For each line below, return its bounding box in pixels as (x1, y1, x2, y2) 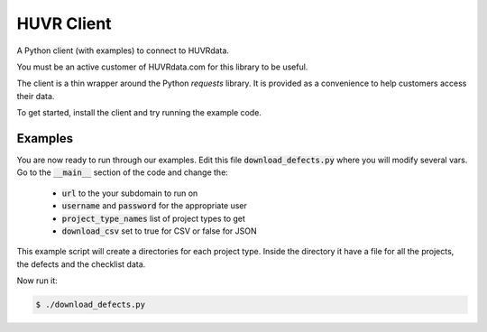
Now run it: (16, 275, 58, 286)
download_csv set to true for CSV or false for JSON (61, 226, 257, 236)
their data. (16, 90, 55, 101)
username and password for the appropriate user (61, 200, 248, 211)
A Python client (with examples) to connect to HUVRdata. (16, 45, 230, 56)
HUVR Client (16, 14, 112, 33)
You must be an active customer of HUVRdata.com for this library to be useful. (16, 61, 308, 72)
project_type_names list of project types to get (61, 213, 245, 224)
